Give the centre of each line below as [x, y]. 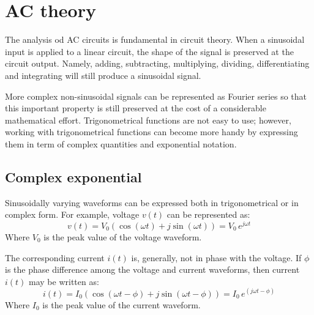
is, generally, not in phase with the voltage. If [216, 257]
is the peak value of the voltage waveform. [123, 236]
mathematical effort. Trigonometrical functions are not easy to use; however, [148, 120]
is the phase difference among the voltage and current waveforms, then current [152, 269]
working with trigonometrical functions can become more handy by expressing [151, 132]
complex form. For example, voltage [72, 214]
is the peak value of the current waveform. [121, 304]
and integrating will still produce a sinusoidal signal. [103, 75]
